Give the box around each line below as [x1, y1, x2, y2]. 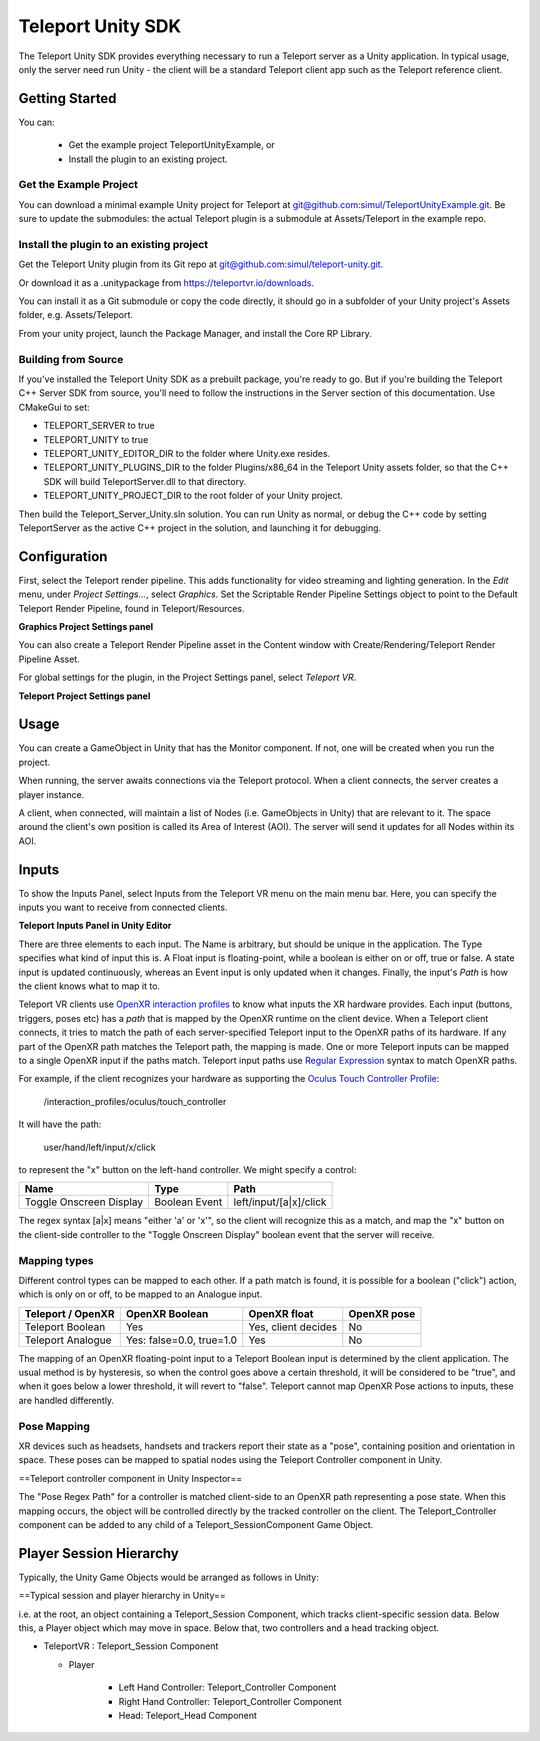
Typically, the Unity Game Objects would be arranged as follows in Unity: [18, 1571, 319, 1583]
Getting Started [18, 90, 117, 107]
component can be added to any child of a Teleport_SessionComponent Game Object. [18, 1518, 374, 1530]
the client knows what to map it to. [18, 980, 160, 992]
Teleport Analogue [24, 1333, 112, 1347]
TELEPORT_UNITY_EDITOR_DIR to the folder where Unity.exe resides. [43, 447, 331, 459]
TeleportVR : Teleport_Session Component [43, 1640, 219, 1652]
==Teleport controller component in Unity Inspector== [18, 1472, 243, 1484]
